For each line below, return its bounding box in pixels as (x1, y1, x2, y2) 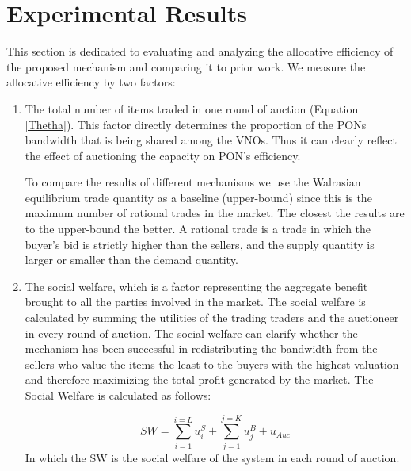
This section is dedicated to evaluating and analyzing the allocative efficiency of (6, 43, 394, 59)
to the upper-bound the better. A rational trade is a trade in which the (25, 220, 371, 237)
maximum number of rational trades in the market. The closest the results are (25, 205, 405, 221)
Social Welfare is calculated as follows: (25, 387, 211, 403)
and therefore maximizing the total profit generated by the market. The (25, 371, 374, 388)
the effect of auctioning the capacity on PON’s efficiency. (25, 147, 301, 163)
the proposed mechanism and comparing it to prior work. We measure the (6, 58, 366, 75)
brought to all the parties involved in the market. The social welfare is (25, 293, 366, 310)
